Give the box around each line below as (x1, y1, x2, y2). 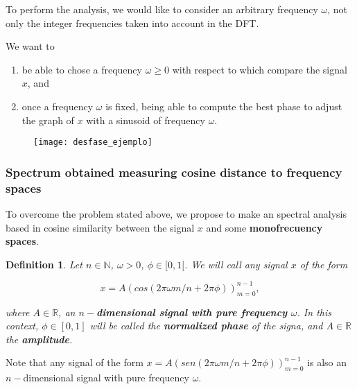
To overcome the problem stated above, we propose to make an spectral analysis (6, 206, 347, 221)
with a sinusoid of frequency (86, 112, 205, 127)
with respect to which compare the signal (172, 62, 347, 76)
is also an (307, 355, 347, 370)
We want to (6, 39, 55, 53)
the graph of (21, 112, 74, 127)
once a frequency (21, 98, 94, 113)
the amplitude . (6, 331, 73, 346)
